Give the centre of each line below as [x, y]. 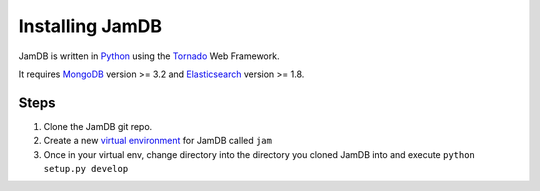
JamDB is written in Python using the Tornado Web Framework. [149, 56]
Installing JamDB [90, 26]
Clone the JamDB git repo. [98, 126]
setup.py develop [86, 169]
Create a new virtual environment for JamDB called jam [157, 141]
